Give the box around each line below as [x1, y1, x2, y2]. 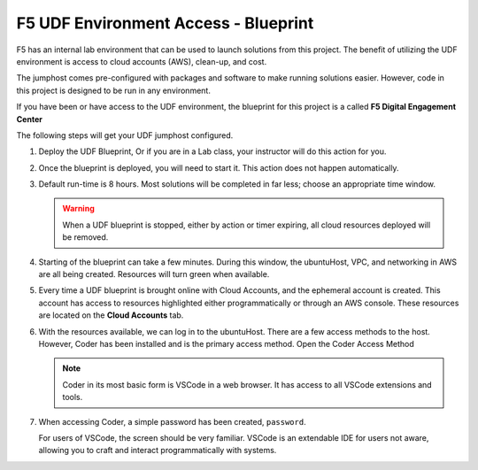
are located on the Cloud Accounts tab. [38, 310, 184, 320]
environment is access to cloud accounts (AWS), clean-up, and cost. [16, 56, 267, 66]
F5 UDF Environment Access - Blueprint [16, 13, 314, 33]
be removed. [62, 232, 109, 243]
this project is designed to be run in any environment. [16, 85, 212, 96]
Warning [62, 204, 95, 214]
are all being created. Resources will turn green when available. [38, 269, 270, 280]
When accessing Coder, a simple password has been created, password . [38, 416, 306, 427]
